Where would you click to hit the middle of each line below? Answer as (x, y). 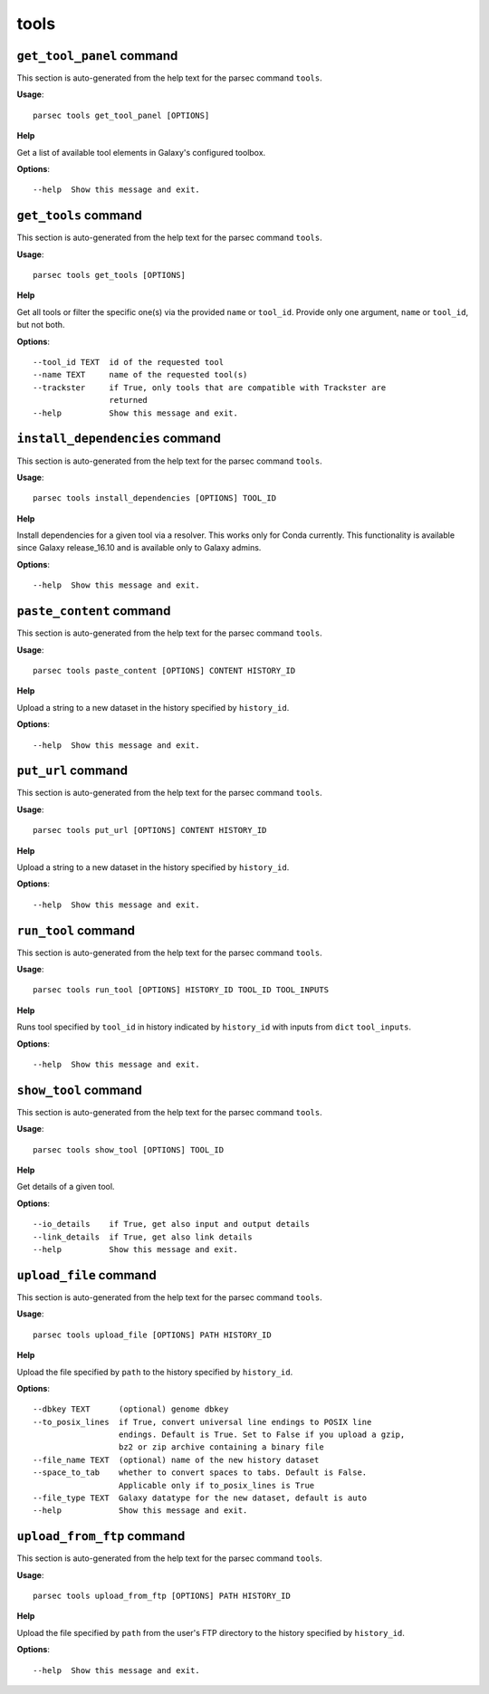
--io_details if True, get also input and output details (171, 1224)
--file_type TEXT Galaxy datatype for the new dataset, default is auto (200, 1498)
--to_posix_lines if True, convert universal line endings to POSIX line (202, 1422)
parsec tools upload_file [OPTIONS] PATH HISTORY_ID (152, 1335)
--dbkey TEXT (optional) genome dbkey (131, 1409)
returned (129, 400)
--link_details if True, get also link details (143, 1237)
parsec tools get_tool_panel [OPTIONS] (121, 115)
